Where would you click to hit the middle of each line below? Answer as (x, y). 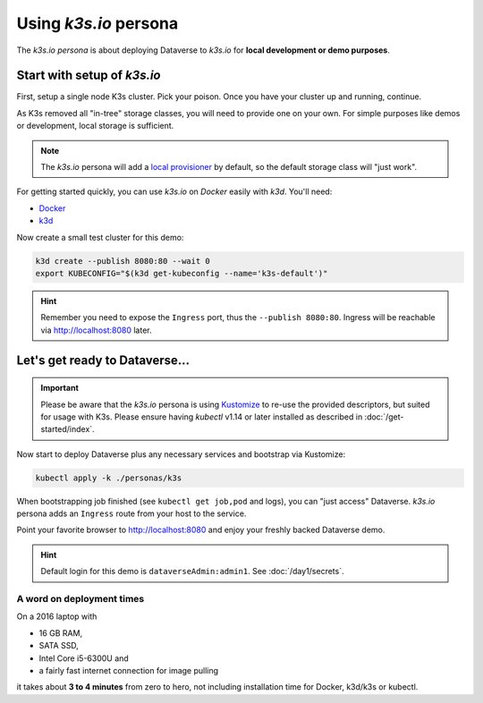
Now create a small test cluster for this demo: (100, 237)
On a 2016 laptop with (57, 616)
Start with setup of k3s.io (89, 76)
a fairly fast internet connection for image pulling (129, 670)
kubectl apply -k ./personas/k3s (109, 478)
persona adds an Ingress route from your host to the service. (131, 513)
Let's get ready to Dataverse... (103, 360)
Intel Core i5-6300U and (84, 658)
